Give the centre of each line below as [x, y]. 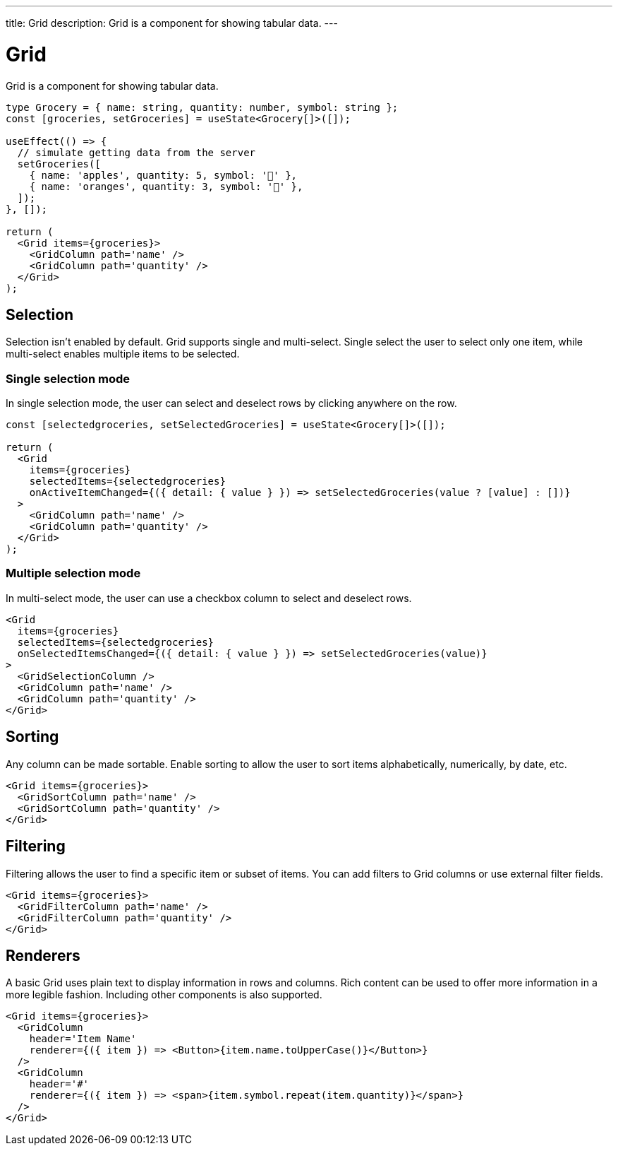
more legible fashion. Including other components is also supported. [164, 995]
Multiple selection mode [73, 573]
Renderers [43, 955]
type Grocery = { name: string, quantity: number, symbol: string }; [202, 107]
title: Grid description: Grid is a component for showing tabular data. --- [172, 23]
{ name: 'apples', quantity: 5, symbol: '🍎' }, [163, 175]
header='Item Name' [83, 1039]
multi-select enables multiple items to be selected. [123, 354]
